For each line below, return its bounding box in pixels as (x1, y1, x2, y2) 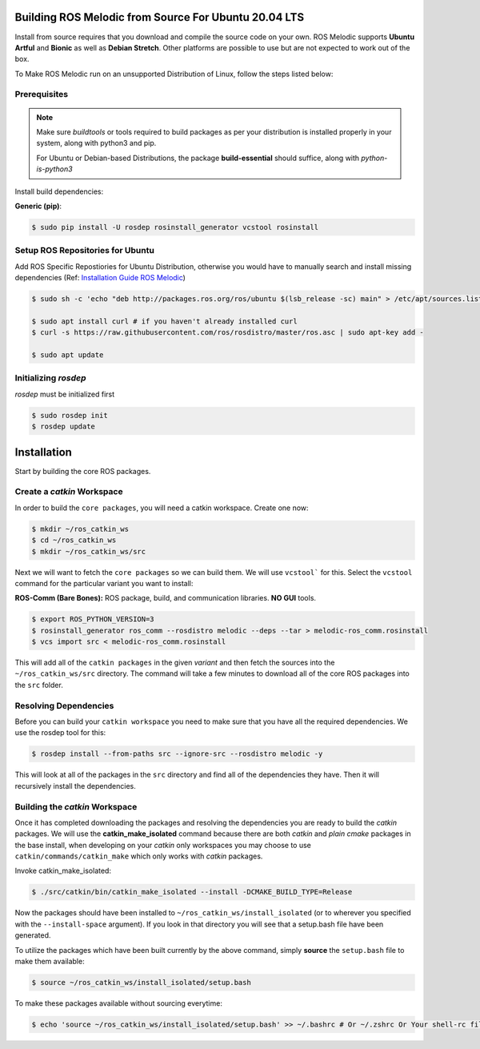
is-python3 (36, 164, 73, 174)
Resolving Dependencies (14, 700, 114, 711)
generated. (14, 930, 51, 940)
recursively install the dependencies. (14, 781, 136, 790)
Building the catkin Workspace (14, 801, 138, 812)
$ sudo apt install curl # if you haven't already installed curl (31, 316, 298, 326)
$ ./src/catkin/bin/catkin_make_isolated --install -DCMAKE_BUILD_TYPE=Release (31, 887, 353, 897)
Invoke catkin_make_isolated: (14, 866, 112, 876)
